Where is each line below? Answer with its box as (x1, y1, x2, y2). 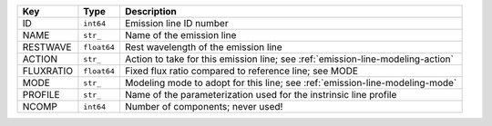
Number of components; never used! (124, 101, 283, 112)
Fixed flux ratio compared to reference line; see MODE (124, 64, 359, 77)
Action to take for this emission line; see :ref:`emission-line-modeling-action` (124, 53, 455, 65)
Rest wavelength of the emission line (124, 41, 282, 53)
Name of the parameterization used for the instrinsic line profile (124, 89, 397, 101)
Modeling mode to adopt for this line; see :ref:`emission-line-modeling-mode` (124, 77, 457, 89)
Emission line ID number (124, 17, 229, 29)
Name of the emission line (124, 29, 237, 41)
